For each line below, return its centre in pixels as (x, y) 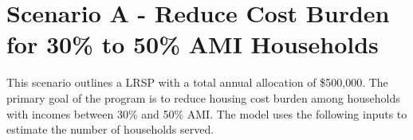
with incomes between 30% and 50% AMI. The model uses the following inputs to (207, 113)
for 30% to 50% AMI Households (193, 44)
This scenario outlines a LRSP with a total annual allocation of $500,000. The (197, 82)
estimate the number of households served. (110, 129)
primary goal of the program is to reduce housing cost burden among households (203, 97)
